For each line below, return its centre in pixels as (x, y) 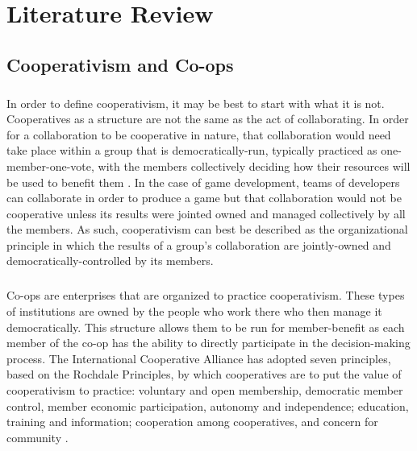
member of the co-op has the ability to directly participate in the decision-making (208, 343)
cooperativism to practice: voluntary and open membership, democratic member (205, 390)
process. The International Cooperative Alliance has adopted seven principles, (199, 358)
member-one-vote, (50, 166)
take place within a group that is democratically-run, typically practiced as (192, 150)
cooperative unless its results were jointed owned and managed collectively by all (206, 213)
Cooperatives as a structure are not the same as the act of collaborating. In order (208, 119)
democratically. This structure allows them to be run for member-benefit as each (206, 327)
